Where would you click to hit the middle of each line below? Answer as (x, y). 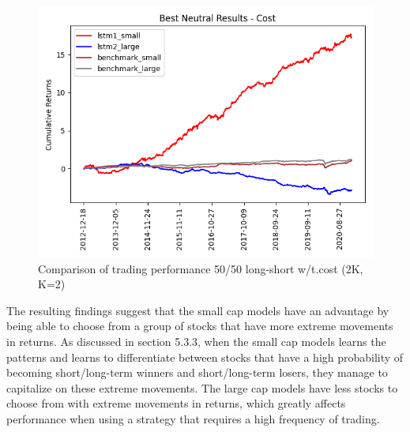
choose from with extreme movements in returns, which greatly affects (176, 403)
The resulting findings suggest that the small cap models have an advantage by (198, 310)
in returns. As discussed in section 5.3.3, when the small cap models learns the (196, 341)
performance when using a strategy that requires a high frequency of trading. (193, 418)
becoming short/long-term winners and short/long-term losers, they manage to (197, 372)
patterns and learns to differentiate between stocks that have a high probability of (205, 357)
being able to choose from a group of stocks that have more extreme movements (200, 326)
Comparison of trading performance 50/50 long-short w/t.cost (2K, (201, 268)
